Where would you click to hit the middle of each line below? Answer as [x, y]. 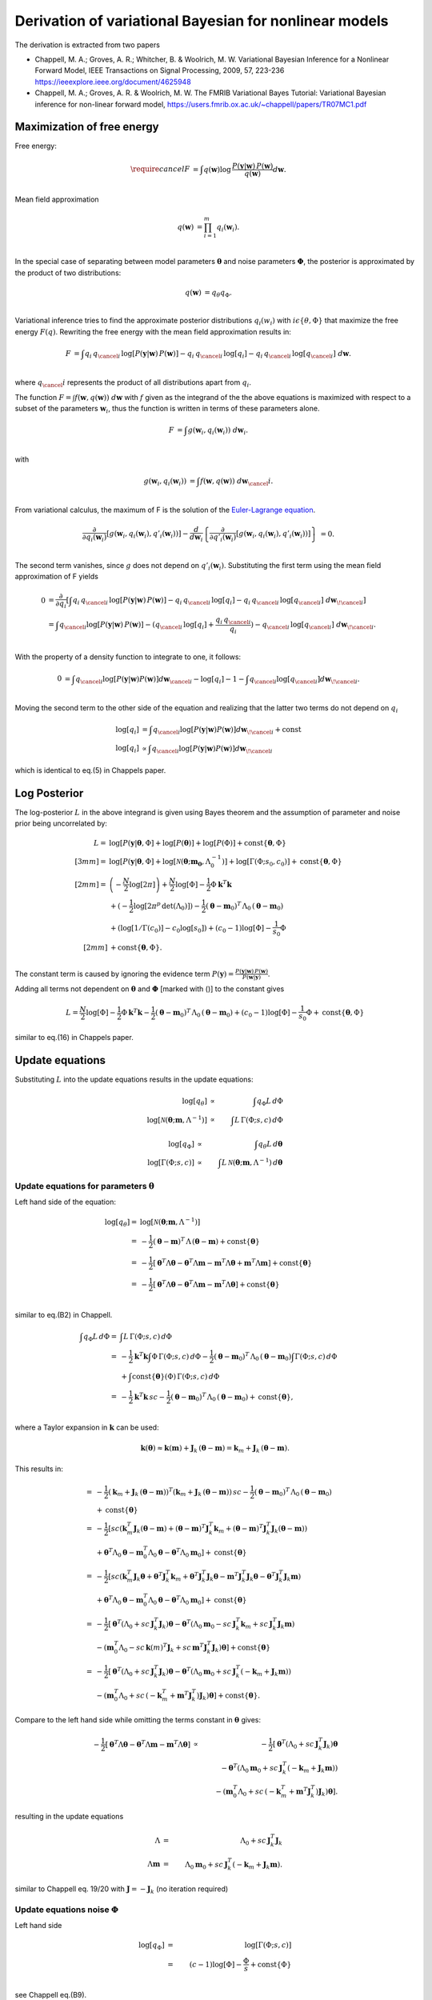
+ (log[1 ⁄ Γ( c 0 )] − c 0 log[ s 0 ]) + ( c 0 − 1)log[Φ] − [191, 930]
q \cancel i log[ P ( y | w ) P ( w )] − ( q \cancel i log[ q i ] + [137, 626]
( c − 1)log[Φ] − [216, 1964]
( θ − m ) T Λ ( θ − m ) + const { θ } [206, 1240]
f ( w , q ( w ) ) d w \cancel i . [237, 482]
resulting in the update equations [69, 1816]
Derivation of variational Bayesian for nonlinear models [202, 21]
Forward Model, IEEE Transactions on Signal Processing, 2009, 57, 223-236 [160, 70]
